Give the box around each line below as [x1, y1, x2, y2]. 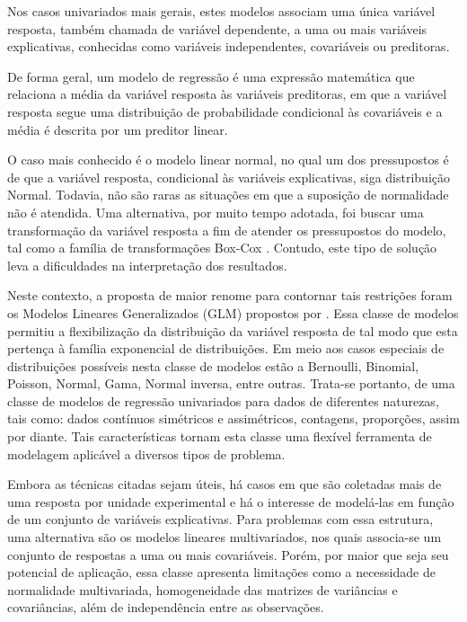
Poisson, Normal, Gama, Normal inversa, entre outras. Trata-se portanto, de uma [7, 374, 455, 393]
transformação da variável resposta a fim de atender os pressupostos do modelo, [7, 220, 446, 239]
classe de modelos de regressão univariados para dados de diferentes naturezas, [7, 391, 439, 410]
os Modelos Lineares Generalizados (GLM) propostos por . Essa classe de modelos [7, 303, 459, 322]
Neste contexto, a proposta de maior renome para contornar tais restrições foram [7, 286, 453, 305]
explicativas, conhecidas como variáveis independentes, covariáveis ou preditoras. [7, 37, 450, 56]
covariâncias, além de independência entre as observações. [7, 598, 324, 617]
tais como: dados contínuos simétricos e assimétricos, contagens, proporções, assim [7, 409, 460, 428]
